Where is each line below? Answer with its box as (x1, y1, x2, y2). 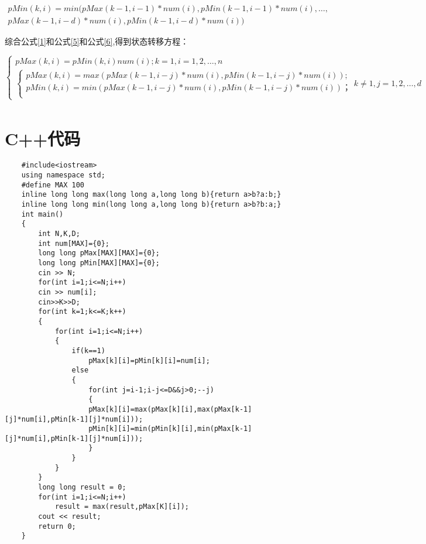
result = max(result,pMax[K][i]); (54, 502, 189, 511)
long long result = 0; (38, 483, 126, 492)
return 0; (38, 522, 76, 531)
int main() (21, 210, 64, 218)
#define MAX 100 (21, 180, 85, 189)
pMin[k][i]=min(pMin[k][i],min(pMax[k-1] (88, 425, 252, 433)
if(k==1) (71, 346, 105, 355)
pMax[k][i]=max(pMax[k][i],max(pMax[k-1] (88, 405, 252, 413)
